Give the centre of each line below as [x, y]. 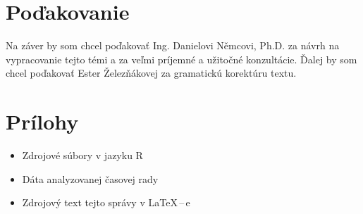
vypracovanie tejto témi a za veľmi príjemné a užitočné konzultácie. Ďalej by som [181, 59]
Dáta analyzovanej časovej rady [90, 178]
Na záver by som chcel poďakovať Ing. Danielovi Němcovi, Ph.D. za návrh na [173, 45]
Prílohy [42, 121]
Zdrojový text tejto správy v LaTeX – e [106, 202]
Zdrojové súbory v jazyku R [82, 155]
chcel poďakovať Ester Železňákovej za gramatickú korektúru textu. [151, 73]
